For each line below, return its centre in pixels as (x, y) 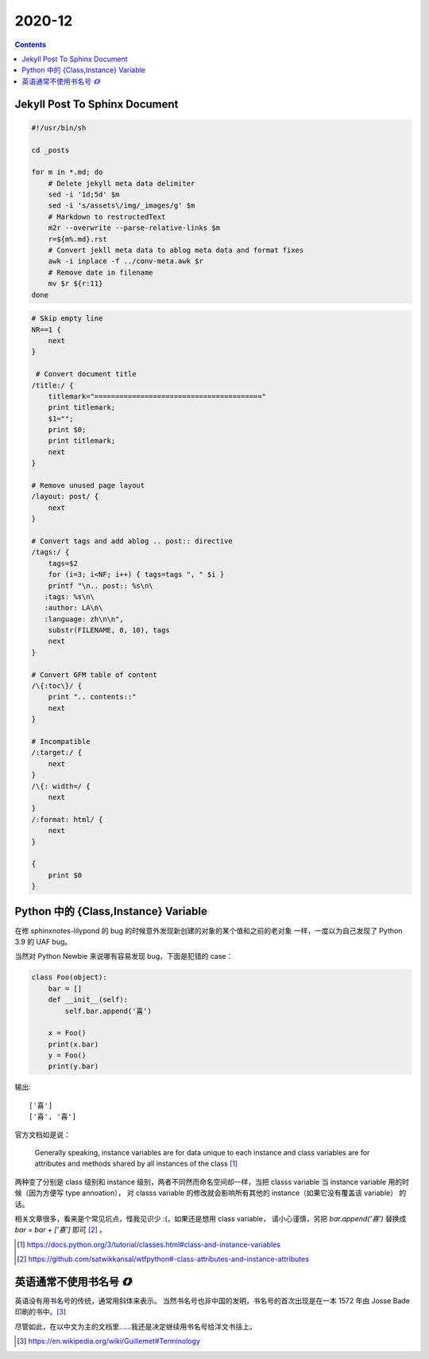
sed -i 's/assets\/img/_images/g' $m (122, 206)
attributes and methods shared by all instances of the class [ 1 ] (136, 1164)
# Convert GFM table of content (95, 675)
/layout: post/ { (65, 496)
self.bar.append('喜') (108, 1011)
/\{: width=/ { (61, 786)
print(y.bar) (73, 1067)
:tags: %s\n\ (70, 596)
